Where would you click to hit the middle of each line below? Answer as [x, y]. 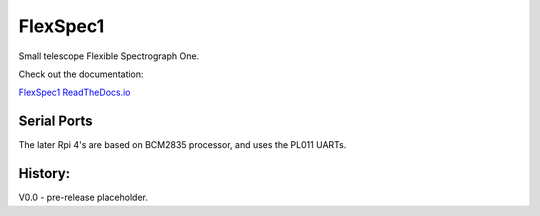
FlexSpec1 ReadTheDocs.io [74, 92]
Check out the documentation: [81, 74]
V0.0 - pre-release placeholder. [83, 197]
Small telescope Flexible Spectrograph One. [109, 56]
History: [44, 173]
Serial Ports [56, 121]
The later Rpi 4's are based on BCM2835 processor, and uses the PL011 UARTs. [182, 145]
